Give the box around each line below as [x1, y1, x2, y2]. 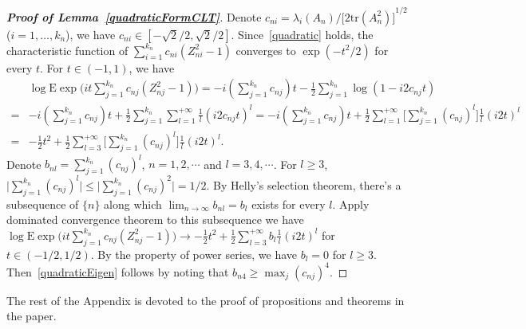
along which [104, 195, 162, 212]
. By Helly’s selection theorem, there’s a [206, 176, 401, 193]
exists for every [251, 195, 326, 212]
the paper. [6, 307, 57, 324]
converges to [235, 41, 296, 58]
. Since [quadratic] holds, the [231, 25, 374, 42]
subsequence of [6, 195, 79, 212]
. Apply [332, 195, 370, 212]
